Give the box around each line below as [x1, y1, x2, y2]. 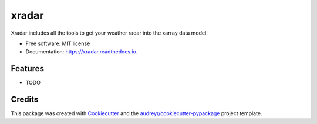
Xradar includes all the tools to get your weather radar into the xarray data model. [11, 29, 208, 36]
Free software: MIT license [25, 40, 90, 47]
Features [11, 63, 44, 73]
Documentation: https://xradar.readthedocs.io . [25, 48, 138, 55]
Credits [11, 95, 39, 105]
